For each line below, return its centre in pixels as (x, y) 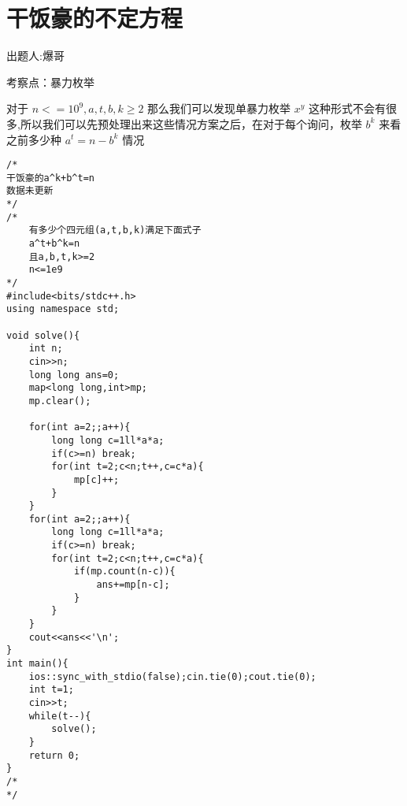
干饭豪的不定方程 (95, 18)
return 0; (54, 755)
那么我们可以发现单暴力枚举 (219, 108)
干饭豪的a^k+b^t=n (50, 178)
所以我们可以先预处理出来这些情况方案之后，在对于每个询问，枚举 (191, 123)
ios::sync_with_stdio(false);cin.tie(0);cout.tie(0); (172, 676)
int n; (46, 349)
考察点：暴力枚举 (50, 82)
